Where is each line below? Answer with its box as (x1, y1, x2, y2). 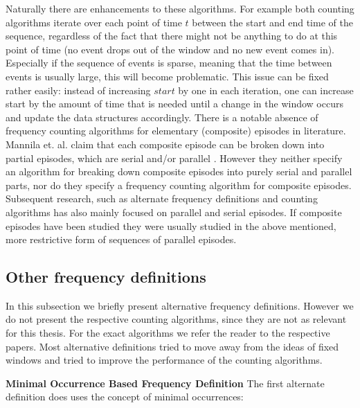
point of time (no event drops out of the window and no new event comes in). (6, 42, 335, 56)
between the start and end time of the (192, 15, 353, 29)
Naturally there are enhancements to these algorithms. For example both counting (6, 1, 354, 15)
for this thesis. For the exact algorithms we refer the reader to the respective (6, 326, 330, 340)
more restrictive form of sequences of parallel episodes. (6, 232, 237, 247)
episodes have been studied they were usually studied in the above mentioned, (6, 218, 336, 233)
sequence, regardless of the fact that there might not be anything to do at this (6, 28, 338, 43)
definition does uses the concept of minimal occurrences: (6, 389, 244, 404)
